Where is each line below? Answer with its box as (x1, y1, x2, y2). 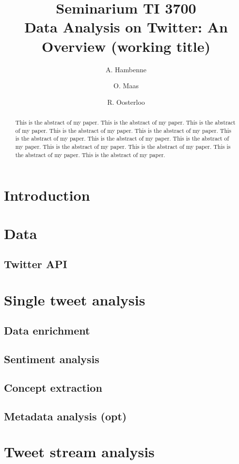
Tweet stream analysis (4, 442, 155, 462)
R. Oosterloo (107, 96, 145, 107)
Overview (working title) (41, 36, 211, 56)
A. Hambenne (106, 64, 146, 74)
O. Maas (113, 80, 139, 91)
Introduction (4, 185, 90, 205)
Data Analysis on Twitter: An (24, 17, 228, 37)
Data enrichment (4, 323, 90, 338)
